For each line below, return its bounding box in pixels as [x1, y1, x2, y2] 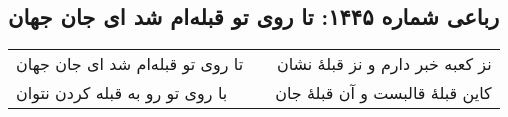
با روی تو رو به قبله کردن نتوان [16, 81, 228, 105]
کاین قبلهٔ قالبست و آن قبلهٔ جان [275, 81, 492, 105]
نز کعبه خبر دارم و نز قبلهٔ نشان [276, 52, 492, 76]
